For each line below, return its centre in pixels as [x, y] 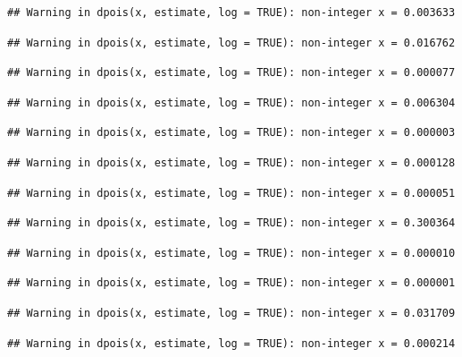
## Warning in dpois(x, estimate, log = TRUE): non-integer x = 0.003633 [231, 13]
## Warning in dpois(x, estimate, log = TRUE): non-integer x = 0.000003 [231, 133]
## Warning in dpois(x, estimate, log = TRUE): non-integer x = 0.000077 [231, 73]
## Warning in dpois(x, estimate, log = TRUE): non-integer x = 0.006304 [231, 102]
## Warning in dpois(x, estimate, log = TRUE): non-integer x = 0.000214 [231, 343]
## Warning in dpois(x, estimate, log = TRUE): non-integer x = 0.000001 [231, 283]
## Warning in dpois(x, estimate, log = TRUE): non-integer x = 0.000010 [231, 253]
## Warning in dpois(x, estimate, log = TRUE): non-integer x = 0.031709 [231, 313]
